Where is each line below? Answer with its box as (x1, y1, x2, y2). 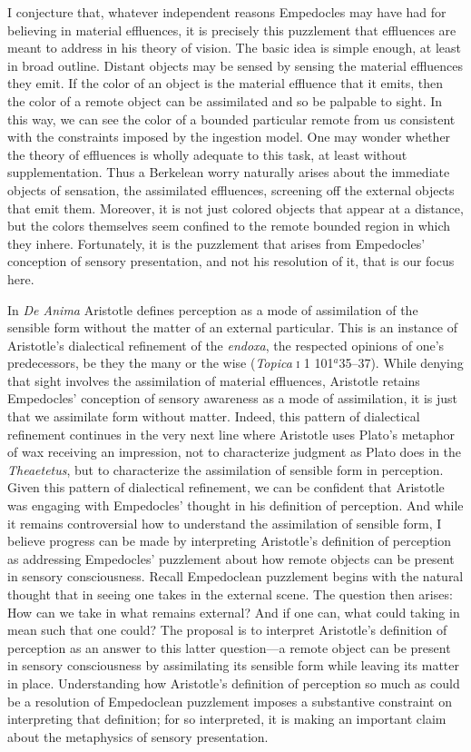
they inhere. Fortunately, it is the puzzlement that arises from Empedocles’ (7, 233, 426, 252)
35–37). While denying (339, 353, 464, 372)
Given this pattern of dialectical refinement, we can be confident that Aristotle (7, 478, 445, 497)
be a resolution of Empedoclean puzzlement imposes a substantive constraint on (7, 691, 452, 710)
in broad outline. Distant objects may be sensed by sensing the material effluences (7, 55, 464, 74)
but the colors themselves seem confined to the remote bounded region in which (7, 216, 451, 235)
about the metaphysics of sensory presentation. (7, 727, 269, 746)
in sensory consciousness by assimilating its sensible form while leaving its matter (7, 656, 459, 675)
